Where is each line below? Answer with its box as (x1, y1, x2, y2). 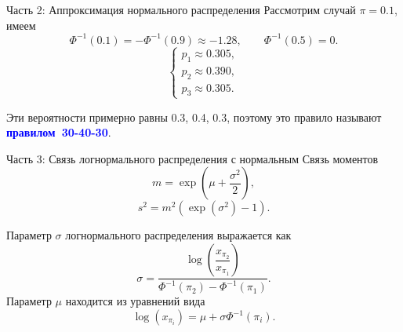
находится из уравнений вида (65, 293, 205, 309)
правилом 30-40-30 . (6, 124, 111, 140)
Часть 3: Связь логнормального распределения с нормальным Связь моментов (6, 150, 379, 166)
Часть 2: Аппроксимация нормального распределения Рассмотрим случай (6, 2, 356, 17)
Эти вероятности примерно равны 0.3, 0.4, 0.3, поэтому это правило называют (6, 108, 382, 125)
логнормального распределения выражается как (65, 227, 292, 243)
